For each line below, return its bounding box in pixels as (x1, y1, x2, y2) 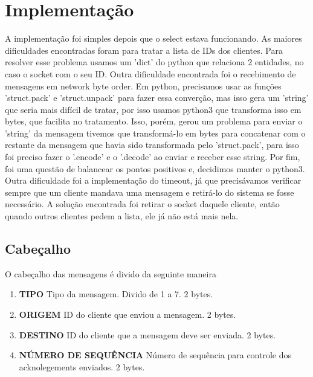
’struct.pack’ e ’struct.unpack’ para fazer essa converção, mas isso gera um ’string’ (5, 91, 309, 104)
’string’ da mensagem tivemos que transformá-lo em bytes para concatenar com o (5, 126, 306, 139)
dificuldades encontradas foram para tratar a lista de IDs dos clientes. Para (5, 43, 283, 56)
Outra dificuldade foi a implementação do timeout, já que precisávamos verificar (5, 174, 302, 187)
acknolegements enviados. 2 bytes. (19, 360, 145, 373)
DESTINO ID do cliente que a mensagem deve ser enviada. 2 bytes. (19, 328, 276, 341)
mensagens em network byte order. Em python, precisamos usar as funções (5, 79, 282, 92)
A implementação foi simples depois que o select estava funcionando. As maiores (5, 32, 302, 45)
